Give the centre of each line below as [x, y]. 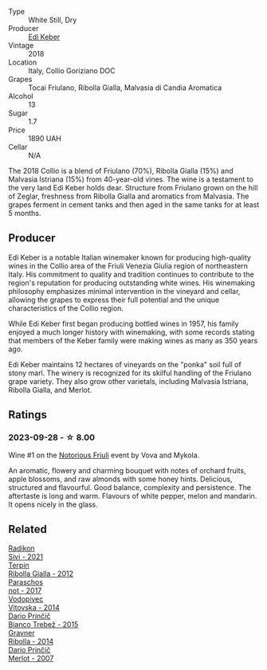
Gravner [22, 633]
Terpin [19, 566]
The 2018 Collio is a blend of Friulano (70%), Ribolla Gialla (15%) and [121, 171]
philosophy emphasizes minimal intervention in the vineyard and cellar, [124, 291]
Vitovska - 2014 [34, 608]
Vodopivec [26, 599]
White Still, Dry [53, 20]
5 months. [25, 213]
